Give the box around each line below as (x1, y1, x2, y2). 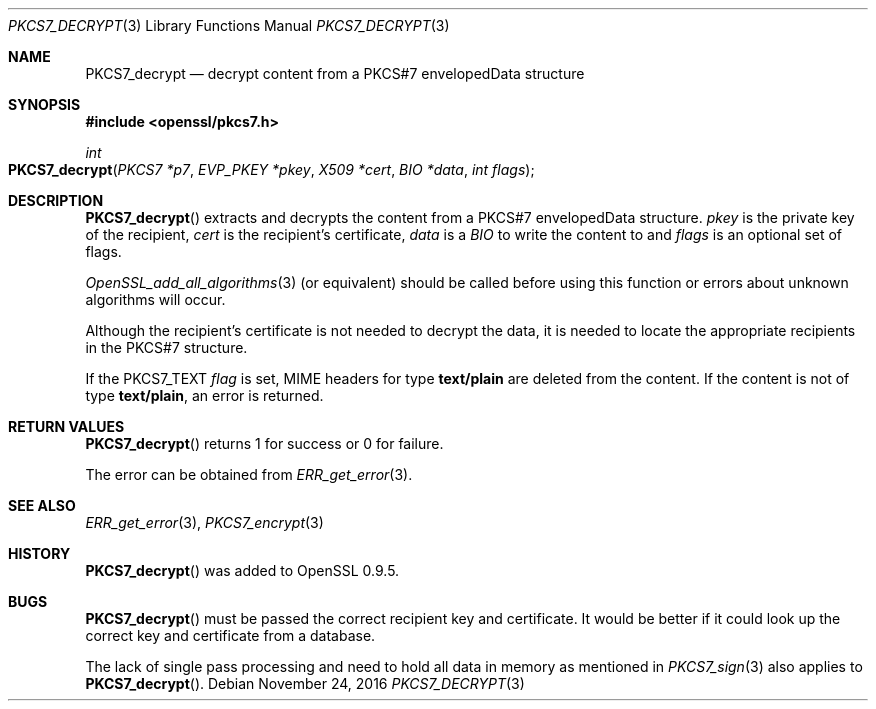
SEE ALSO (8, 497, 76, 514)
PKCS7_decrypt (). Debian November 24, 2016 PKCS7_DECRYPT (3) (85, 675, 525, 692)
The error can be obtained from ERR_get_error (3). (85, 466, 413, 483)
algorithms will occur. (85, 291, 226, 308)
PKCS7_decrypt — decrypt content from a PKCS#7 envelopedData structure (85, 65, 585, 82)
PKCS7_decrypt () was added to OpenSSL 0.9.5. (85, 562, 400, 579)
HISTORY (8, 545, 71, 562)
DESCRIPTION (8, 192, 104, 209)
